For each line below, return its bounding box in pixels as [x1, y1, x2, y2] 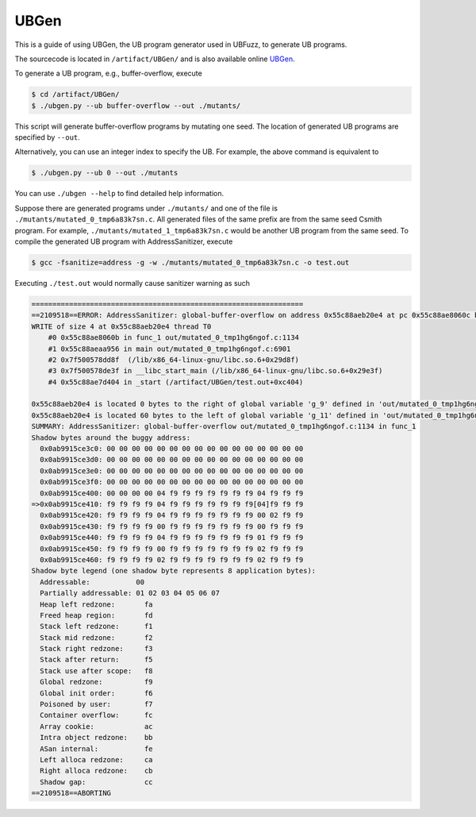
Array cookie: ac [40, 722, 154, 730]
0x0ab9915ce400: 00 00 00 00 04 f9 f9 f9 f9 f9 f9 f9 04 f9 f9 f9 [40, 488, 304, 498]
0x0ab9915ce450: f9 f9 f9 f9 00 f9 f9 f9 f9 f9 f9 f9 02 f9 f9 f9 [40, 544, 304, 553]
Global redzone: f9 [40, 677, 154, 687]
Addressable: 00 [40, 577, 145, 587]
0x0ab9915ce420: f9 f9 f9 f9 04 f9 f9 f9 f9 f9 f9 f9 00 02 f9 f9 [40, 511, 304, 520]
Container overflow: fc [40, 711, 154, 720]
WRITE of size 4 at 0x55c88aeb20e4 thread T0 [31, 322, 212, 331]
